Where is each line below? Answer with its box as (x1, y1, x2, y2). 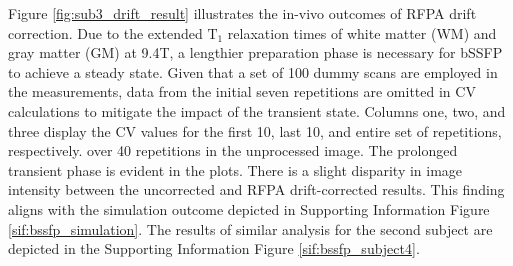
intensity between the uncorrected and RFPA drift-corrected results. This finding (8, 179, 505, 200)
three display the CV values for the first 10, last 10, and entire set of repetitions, (8, 120, 502, 141)
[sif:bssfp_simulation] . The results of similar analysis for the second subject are (8, 218, 493, 239)
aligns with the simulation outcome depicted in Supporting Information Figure (8, 198, 490, 219)
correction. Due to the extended (8, 22, 203, 43)
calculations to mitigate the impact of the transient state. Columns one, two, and (8, 100, 506, 121)
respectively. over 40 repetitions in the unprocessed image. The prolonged (8, 140, 458, 161)
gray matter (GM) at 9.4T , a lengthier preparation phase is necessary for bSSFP (8, 42, 503, 63)
